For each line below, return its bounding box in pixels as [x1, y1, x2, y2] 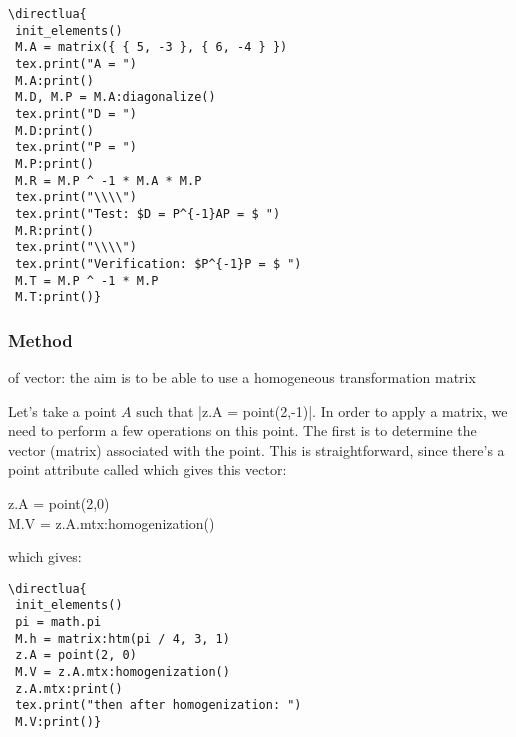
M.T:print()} [15, 290, 102, 305]
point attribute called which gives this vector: [8, 459, 287, 480]
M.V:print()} [15, 715, 102, 730]
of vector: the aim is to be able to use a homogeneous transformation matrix [8, 367, 476, 388]
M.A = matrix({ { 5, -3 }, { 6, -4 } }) [15, 40, 288, 55]
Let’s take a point [8, 400, 117, 421]
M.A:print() [15, 73, 94, 88]
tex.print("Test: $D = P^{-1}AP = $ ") [15, 206, 281, 221]
